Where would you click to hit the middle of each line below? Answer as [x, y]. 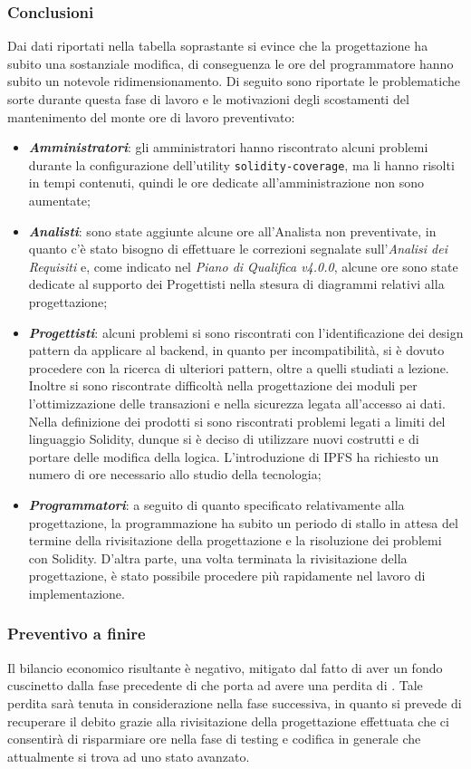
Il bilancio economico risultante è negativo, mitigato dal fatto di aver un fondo [225, 667]
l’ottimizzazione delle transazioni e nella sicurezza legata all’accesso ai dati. [237, 403]
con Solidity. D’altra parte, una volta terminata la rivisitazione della [218, 558]
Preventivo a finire [77, 634]
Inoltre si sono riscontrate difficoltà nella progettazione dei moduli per [223, 385]
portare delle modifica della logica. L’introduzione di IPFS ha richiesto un [234, 456]
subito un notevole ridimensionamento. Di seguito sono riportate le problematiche [234, 81]
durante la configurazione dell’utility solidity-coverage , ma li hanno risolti [241, 164]
